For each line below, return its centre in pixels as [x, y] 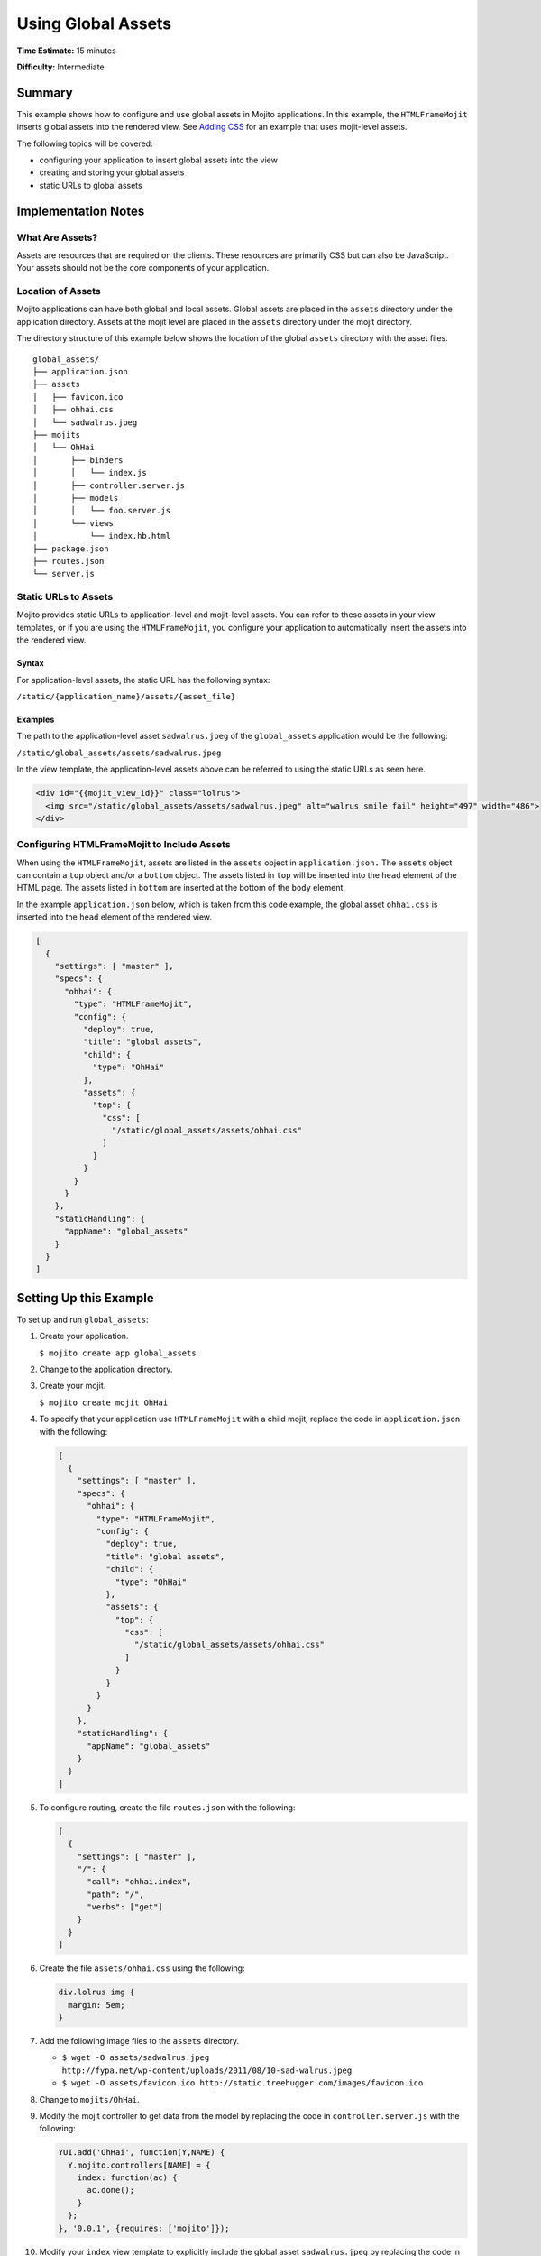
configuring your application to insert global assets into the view [159, 160]
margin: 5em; [96, 2005]
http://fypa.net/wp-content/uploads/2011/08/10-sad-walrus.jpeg [207, 2070]
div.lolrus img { [96, 1992]
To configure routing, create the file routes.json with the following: [167, 1807]
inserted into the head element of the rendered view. [114, 917]
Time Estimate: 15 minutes [66, 51]
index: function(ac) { [127, 2178]
